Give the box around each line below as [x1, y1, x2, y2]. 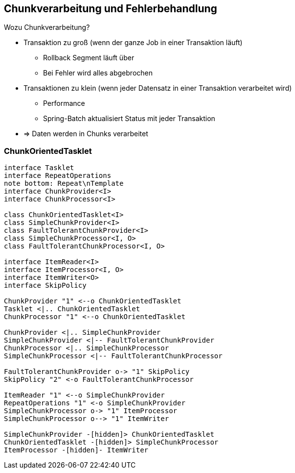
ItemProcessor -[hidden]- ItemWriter [4, 446, 149, 454]
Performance [43, 99, 85, 108]
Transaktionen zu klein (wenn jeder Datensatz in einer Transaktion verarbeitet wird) [23, 84, 292, 93]
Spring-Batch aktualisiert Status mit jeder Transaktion [43, 114, 215, 123]
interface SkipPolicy [4, 281, 87, 290]
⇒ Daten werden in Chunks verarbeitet [23, 129, 148, 138]
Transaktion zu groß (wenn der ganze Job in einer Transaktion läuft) [23, 38, 243, 47]
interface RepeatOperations [4, 172, 112, 180]
